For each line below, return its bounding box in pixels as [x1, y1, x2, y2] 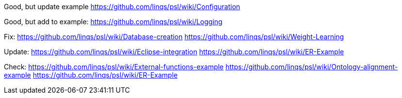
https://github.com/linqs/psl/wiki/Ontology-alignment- [225, 63, 398, 71]
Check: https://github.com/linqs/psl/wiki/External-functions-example [4, 63, 224, 71]
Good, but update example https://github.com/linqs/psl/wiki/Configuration [4, 2, 241, 11]
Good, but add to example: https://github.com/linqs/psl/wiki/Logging [4, 17, 223, 26]
